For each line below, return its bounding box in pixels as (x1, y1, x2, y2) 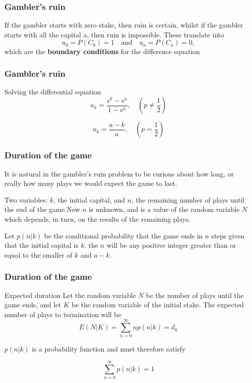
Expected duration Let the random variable (4, 290, 136, 300)
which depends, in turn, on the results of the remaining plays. (4, 213, 191, 224)
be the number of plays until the (146, 290, 244, 300)
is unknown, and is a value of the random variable (89, 204, 240, 214)
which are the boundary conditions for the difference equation (4, 46, 200, 57)
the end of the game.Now (4, 204, 80, 214)
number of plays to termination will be (4, 309, 122, 319)
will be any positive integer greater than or (106, 240, 236, 250)
